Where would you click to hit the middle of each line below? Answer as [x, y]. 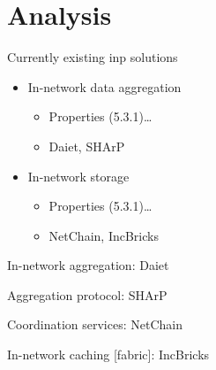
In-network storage [78, 176]
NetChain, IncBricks [104, 235]
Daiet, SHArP [87, 146]
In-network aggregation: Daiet [88, 265]
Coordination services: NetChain [95, 324]
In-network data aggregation [104, 86]
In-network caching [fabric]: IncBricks [108, 355]
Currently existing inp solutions [93, 57]
